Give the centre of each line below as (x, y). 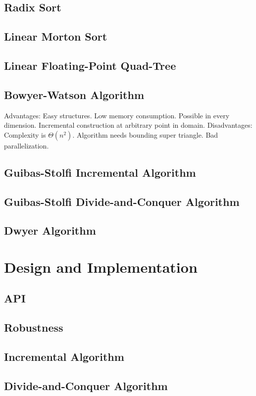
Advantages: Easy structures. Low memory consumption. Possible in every (117, 115)
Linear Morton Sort (56, 36)
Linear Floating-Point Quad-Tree (90, 65)
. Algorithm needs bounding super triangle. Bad (145, 134)
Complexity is (25, 134)
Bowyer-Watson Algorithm (74, 94)
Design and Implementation (101, 267)
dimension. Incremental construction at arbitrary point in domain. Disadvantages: (128, 125)
